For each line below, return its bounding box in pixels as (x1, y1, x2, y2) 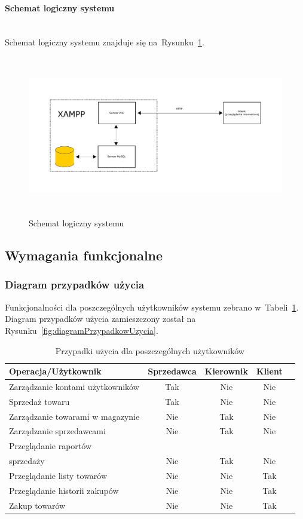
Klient (256, 365, 283, 377)
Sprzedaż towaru (9, 395, 70, 407)
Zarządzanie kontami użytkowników (9, 380, 139, 392)
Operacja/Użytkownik (9, 365, 102, 377)
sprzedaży (9, 454, 45, 467)
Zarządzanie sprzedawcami (9, 425, 106, 437)
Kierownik (204, 365, 249, 377)
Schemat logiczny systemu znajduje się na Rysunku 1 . (5, 36, 204, 48)
